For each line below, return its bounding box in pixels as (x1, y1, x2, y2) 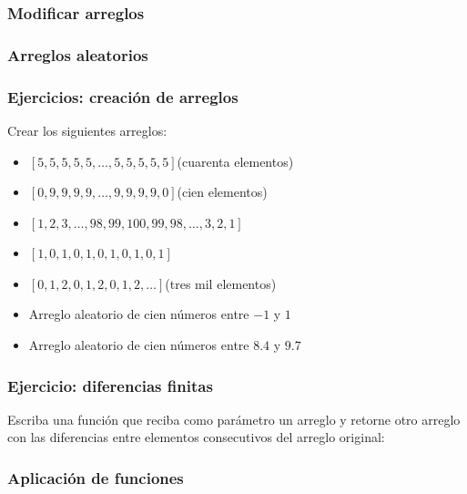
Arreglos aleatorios (7, 43, 148, 66)
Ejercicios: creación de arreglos (7, 85, 239, 108)
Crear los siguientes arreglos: (7, 120, 168, 139)
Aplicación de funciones (7, 466, 184, 489)
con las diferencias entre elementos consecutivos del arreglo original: (7, 427, 385, 447)
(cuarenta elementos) (177, 151, 294, 170)
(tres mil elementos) (165, 273, 277, 293)
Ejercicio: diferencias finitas (7, 374, 213, 396)
